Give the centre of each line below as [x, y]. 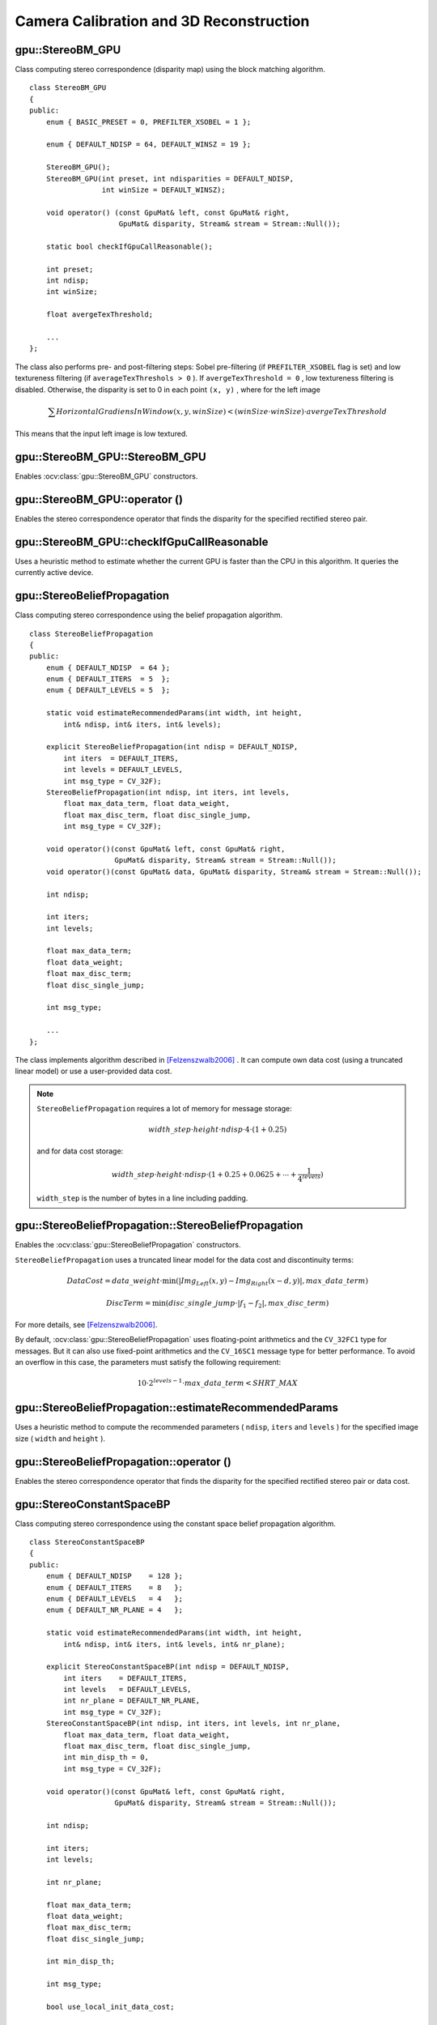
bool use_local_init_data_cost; [110, 2007]
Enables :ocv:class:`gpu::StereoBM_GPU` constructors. [106, 476]
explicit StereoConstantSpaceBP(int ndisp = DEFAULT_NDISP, [168, 1667]
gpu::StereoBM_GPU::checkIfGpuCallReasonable [142, 541]
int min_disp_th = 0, [106, 1757]
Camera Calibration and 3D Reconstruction [162, 21]
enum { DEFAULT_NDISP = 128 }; [115, 1576]
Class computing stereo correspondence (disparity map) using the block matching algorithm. [170, 70]
